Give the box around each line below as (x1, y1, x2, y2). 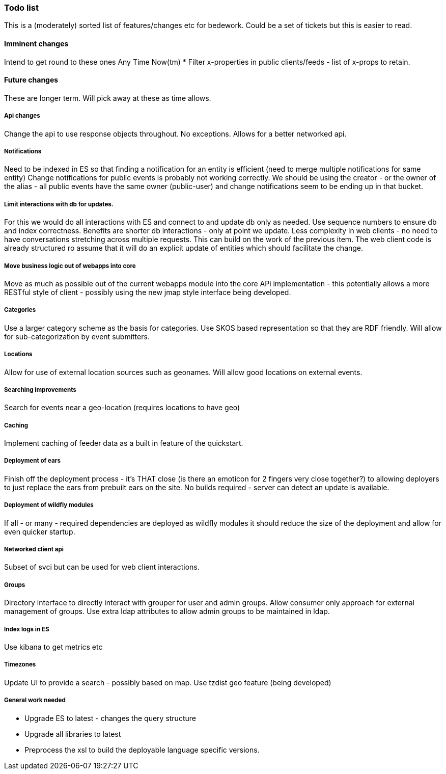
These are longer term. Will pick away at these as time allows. (4, 93, 211, 102)
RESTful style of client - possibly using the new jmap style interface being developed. (4, 287, 291, 297)
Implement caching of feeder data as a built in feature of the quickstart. (4, 439, 243, 448)
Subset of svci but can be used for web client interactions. (4, 563, 200, 572)
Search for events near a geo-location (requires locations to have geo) (4, 403, 240, 412)
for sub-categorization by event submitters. (4, 332, 150, 341)
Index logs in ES (4, 625, 49, 633)
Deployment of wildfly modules (4, 501, 94, 509)
